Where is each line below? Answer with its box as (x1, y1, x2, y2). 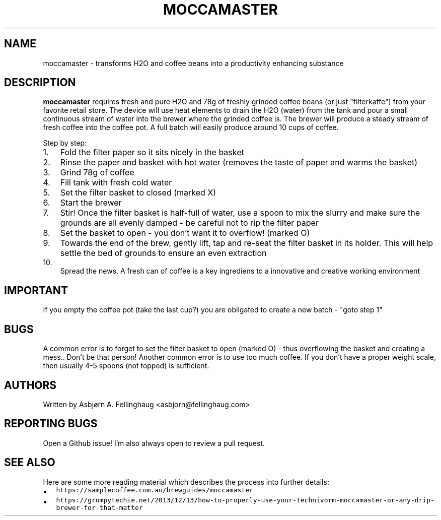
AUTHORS (4, 378, 57, 392)
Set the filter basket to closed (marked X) (60, 187, 216, 198)
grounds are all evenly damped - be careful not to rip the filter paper (60, 218, 319, 228)
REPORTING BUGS (4, 417, 98, 430)
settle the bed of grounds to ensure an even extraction (60, 248, 267, 258)
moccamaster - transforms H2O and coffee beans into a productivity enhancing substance (43, 58, 344, 68)
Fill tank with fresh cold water (60, 177, 172, 188)
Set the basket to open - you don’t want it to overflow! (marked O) (60, 228, 310, 238)
